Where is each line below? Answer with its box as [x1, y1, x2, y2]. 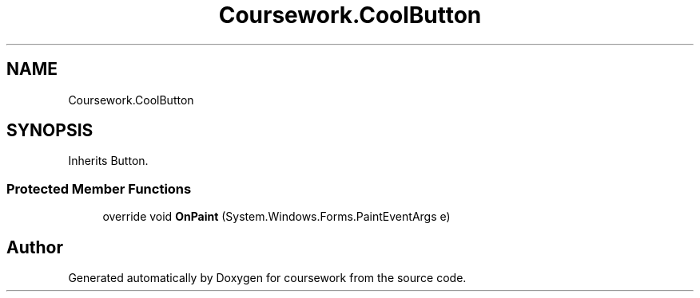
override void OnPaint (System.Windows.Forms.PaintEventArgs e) [102, 210, 451, 224]
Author [6, 237, 63, 257]
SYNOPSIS [6, 120, 93, 141]
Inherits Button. [68, 154, 149, 168]
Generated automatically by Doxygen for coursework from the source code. [68, 271, 467, 285]
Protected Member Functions [6, 180, 192, 197]
